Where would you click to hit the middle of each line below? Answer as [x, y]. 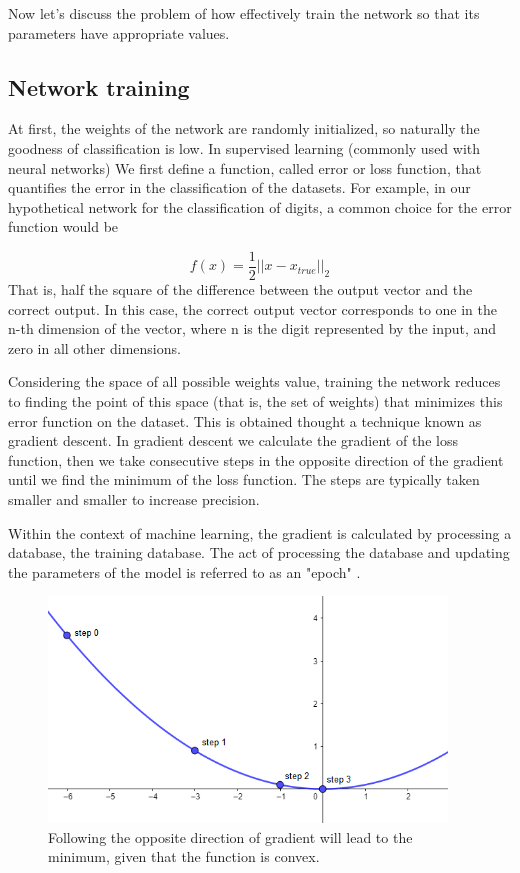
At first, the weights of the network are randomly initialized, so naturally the [244, 128]
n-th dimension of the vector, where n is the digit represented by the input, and [252, 328]
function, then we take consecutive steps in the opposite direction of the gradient [256, 459]
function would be [63, 226]
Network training [99, 86]
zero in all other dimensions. [94, 347]
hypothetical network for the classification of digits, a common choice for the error [260, 206]
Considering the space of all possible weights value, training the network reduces [254, 381]
